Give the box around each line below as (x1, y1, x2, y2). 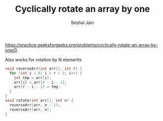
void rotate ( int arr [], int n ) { (5, 98, 74, 103)
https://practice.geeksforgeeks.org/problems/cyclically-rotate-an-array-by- (5, 42, 158, 48)
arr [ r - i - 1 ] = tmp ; (14, 84, 60, 89)
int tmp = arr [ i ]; (14, 75, 52, 80)
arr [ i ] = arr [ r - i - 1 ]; (14, 80, 67, 85)
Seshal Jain (71, 20, 94, 25)
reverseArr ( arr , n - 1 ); (9, 102, 60, 107)
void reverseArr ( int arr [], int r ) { (5, 66, 82, 71)
